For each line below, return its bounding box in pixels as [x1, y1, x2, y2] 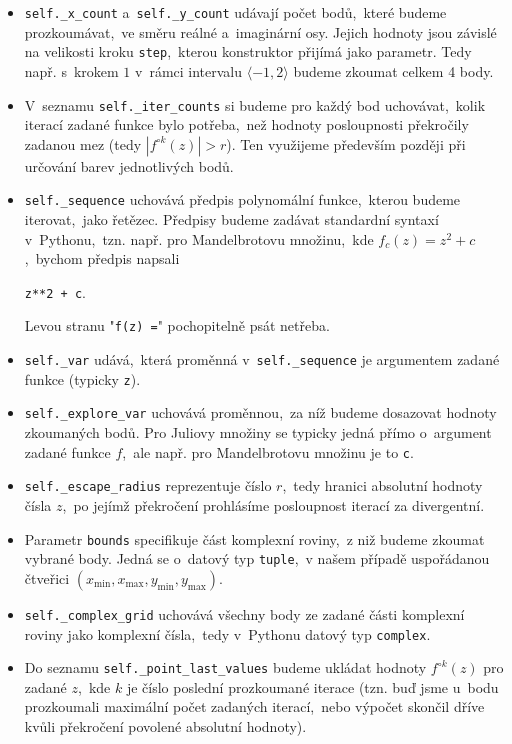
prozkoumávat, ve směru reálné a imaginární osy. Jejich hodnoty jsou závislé [24, 21, 497, 42]
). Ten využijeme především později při [226, 133, 466, 154]
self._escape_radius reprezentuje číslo [24, 475, 272, 496]
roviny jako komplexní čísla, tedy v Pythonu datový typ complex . [24, 623, 431, 644]
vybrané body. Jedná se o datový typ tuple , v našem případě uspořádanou [24, 548, 490, 569]
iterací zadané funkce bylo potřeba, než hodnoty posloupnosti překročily [24, 114, 469, 135]
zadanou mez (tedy [24, 133, 142, 154]
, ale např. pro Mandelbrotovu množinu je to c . [122, 441, 414, 462]
